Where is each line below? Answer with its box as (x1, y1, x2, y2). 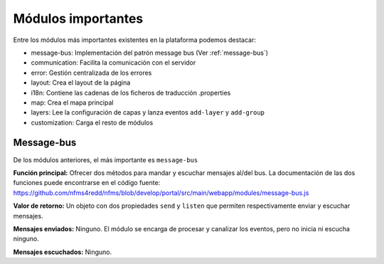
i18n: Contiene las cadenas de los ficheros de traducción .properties (31, 88, 231, 97)
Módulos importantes (13, 11, 144, 26)
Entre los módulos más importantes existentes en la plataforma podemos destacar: (13, 36, 256, 44)
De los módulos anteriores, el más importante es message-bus (13, 155, 198, 164)
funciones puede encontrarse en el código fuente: (13, 179, 161, 187)
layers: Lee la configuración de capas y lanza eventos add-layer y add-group (31, 108, 265, 117)
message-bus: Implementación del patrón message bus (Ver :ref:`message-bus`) (31, 48, 269, 57)
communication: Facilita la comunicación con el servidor (31, 58, 196, 67)
